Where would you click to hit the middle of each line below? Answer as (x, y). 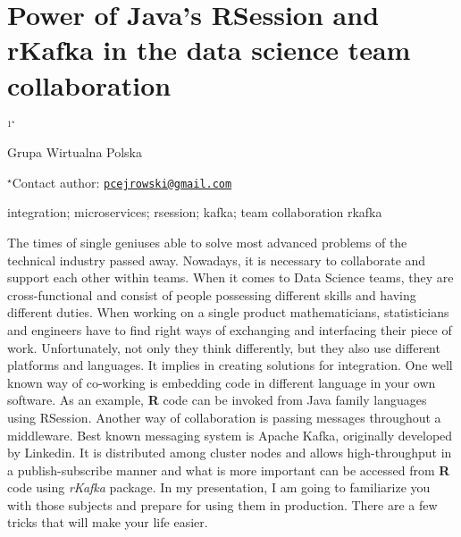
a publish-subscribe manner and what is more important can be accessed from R (229, 470)
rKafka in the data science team (209, 50)
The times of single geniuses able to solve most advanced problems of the (207, 242)
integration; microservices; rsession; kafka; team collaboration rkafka (195, 212)
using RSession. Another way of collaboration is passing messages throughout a (224, 417)
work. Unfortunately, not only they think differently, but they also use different (224, 347)
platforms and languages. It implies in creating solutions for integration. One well (230, 365)
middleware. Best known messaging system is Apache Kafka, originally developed (230, 435)
